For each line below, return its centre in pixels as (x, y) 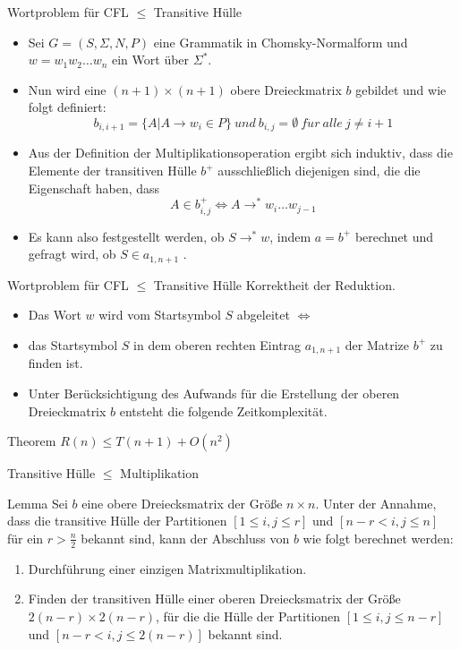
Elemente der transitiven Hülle (112, 171)
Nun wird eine (67, 89)
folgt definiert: (67, 107)
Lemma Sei (38, 503)
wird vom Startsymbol (160, 315)
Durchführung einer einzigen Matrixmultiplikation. (167, 568)
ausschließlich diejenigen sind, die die (319, 171)
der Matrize (377, 344)
